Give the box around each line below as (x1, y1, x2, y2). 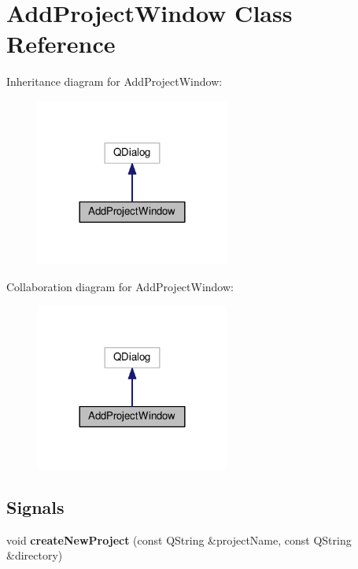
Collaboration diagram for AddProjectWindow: (6, 278, 234, 294)
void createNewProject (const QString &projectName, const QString (6, 531, 352, 548)
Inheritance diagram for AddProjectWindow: (6, 73, 223, 90)
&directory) (6, 547, 63, 563)
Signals (6, 495, 65, 519)
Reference (6, 28, 116, 60)
